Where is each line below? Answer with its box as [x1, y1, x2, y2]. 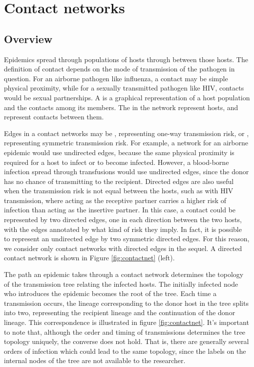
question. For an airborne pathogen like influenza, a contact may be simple [4, 73, 228, 83]
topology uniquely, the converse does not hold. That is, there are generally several [4, 336, 249, 346]
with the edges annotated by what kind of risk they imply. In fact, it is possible [4, 224, 242, 234]
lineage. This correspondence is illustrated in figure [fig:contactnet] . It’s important [4, 317, 249, 327]
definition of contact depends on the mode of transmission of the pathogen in [4, 64, 235, 74]
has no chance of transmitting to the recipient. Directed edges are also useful [4, 176, 234, 186]
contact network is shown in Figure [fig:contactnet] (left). [4, 252, 175, 263]
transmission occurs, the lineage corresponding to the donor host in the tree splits [4, 298, 249, 308]
